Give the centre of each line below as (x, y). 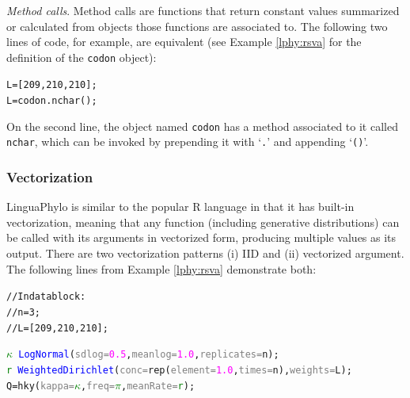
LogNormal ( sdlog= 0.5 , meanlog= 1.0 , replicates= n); (149, 355)
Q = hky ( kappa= (40, 386)
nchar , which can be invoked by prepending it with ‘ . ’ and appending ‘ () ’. (188, 142)
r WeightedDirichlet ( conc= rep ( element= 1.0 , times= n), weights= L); (179, 370)
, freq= (98, 386)
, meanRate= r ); (158, 386)
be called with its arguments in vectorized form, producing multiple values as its (201, 237)
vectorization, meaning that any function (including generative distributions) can (203, 222)
